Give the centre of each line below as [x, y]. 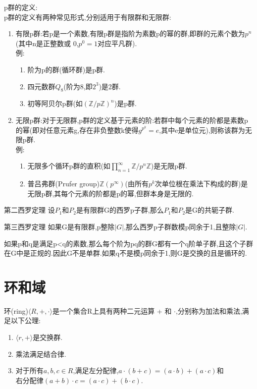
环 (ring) [16, 310]
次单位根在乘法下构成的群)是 [201, 184]
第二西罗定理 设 [29, 210]
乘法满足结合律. [41, 354]
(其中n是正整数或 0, [47, 43]
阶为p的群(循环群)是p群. [66, 69]
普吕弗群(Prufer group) [63, 184]
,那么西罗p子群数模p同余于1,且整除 [180, 226]
